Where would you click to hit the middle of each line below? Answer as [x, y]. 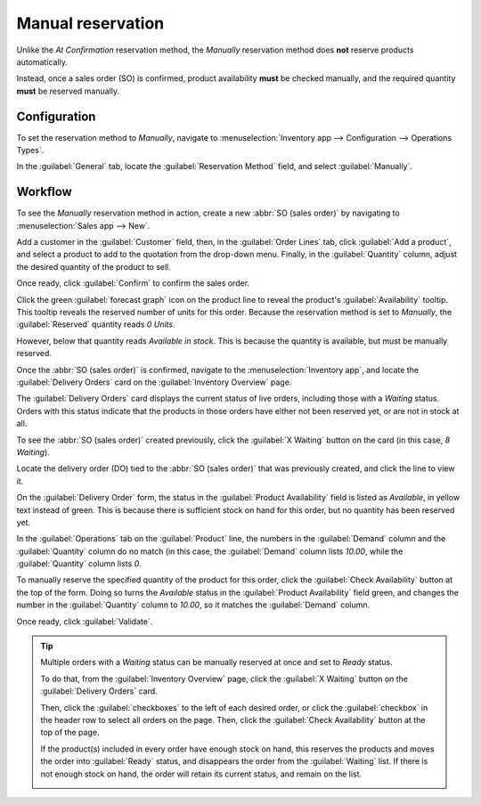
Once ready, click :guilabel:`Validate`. [85, 621]
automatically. [42, 61]
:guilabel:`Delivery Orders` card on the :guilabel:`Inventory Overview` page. [154, 382]
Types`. [30, 150]
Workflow [45, 192]
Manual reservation [90, 23]
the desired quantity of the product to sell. [94, 266]
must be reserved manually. [68, 91]
